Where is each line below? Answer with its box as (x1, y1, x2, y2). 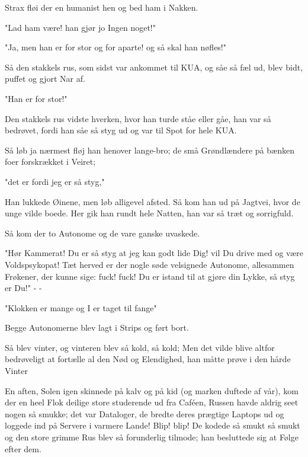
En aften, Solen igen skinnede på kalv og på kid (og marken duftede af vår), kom (5, 384, 299, 397)
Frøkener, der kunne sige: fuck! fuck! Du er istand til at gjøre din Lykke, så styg (5, 270, 295, 282)
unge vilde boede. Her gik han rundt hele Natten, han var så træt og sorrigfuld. (5, 207, 294, 219)
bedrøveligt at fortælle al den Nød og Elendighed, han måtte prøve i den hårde (5, 353, 291, 365)
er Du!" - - (5, 282, 42, 294)
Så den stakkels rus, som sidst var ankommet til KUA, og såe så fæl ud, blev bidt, (5, 60, 303, 73)
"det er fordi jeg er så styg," (5, 175, 105, 187)
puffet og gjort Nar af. (5, 72, 85, 85)
